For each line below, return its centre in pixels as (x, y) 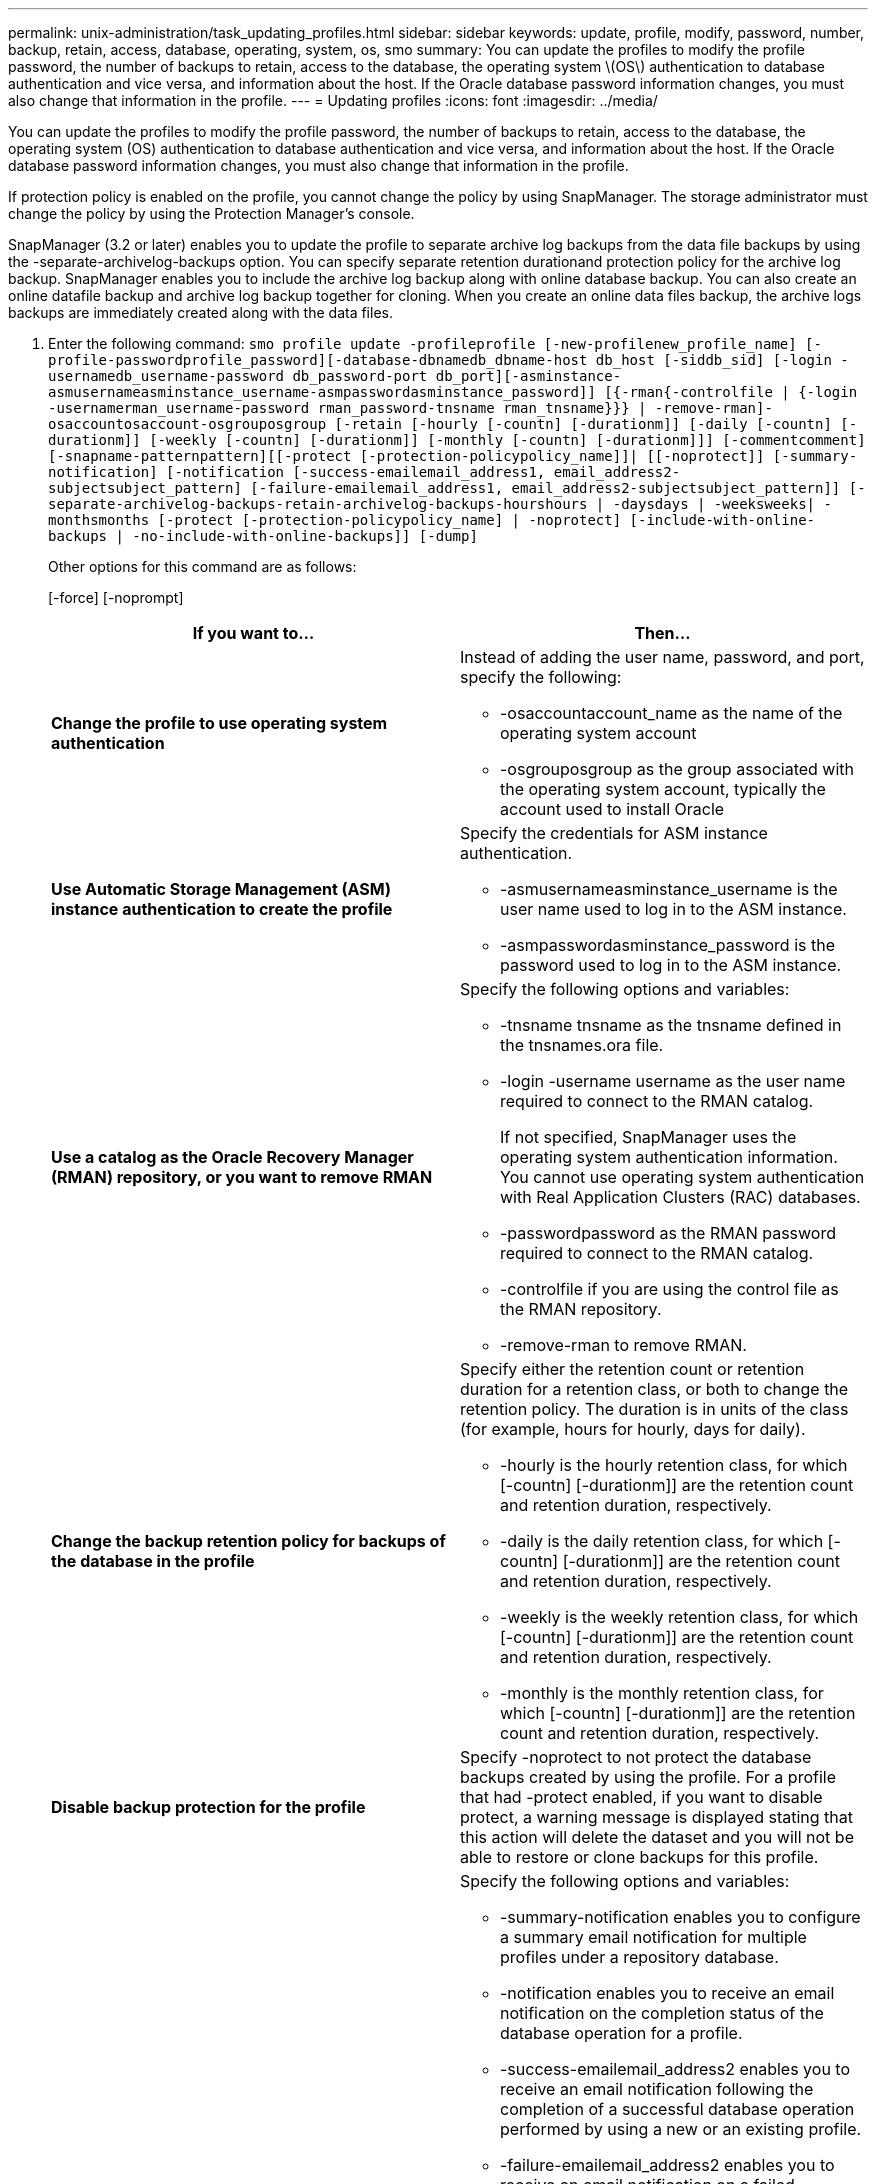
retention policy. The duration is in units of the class (654, 1409)
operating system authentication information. (669, 1157)
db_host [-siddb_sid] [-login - (722, 360)
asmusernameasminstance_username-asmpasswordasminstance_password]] (322, 392)
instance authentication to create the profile (222, 909)
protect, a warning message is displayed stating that (657, 1817)
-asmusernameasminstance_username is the (669, 889)
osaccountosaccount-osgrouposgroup (187, 424)
